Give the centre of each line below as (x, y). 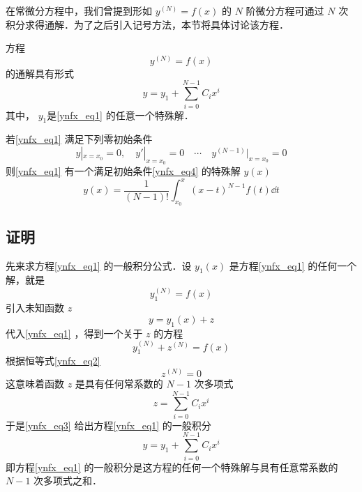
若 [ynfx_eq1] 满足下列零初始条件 (79, 139)
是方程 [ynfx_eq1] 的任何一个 (293, 265)
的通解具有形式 (40, 73)
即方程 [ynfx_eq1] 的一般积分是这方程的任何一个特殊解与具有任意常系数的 (172, 467)
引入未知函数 (35, 308)
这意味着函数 (35, 384)
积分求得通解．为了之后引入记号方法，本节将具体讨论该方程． (147, 24)
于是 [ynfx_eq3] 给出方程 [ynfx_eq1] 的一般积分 (108, 425)
